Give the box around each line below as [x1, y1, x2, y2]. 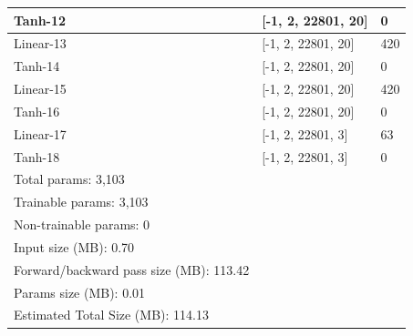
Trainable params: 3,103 [14, 192, 149, 211]
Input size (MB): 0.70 [14, 237, 135, 256]
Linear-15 [14, 79, 67, 98]
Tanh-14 [14, 56, 60, 76]
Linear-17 [14, 124, 67, 143]
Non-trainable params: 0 [14, 215, 150, 234]
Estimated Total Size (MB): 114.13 [14, 305, 209, 324]
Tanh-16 [14, 101, 60, 120]
